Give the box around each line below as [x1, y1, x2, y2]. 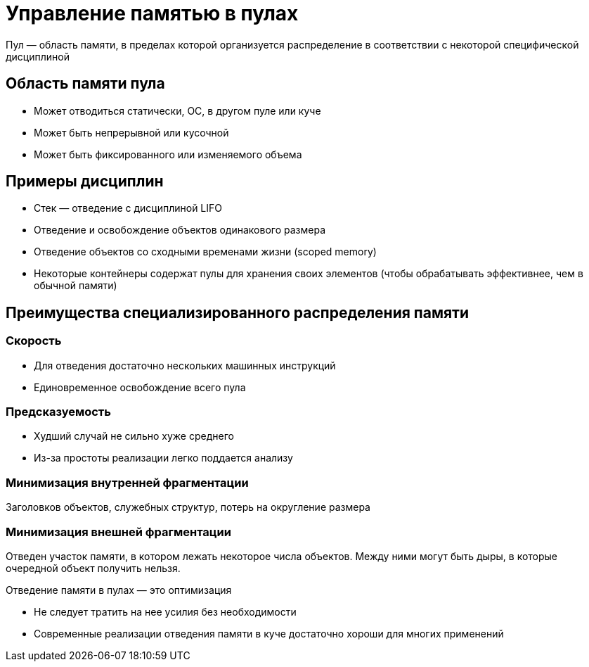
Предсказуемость [6, 405, 111, 419]
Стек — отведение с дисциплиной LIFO [34, 202, 222, 215]
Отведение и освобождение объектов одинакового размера [34, 224, 326, 236]
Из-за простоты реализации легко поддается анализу [34, 452, 293, 464]
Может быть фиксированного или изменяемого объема [34, 148, 302, 160]
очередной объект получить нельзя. [6, 561, 181, 574]
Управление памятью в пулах [6, 1, 299, 25]
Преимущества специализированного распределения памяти [6, 303, 470, 322]
